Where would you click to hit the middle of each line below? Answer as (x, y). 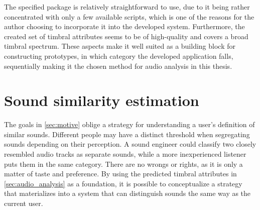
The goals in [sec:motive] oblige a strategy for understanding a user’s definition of (129, 124)
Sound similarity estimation (102, 100)
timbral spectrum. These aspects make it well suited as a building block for (120, 46)
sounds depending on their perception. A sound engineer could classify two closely (130, 144)
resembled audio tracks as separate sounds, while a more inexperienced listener (125, 154)
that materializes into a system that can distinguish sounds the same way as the (127, 193)
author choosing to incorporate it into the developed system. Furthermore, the (124, 26)
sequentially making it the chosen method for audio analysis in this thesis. (118, 66)
